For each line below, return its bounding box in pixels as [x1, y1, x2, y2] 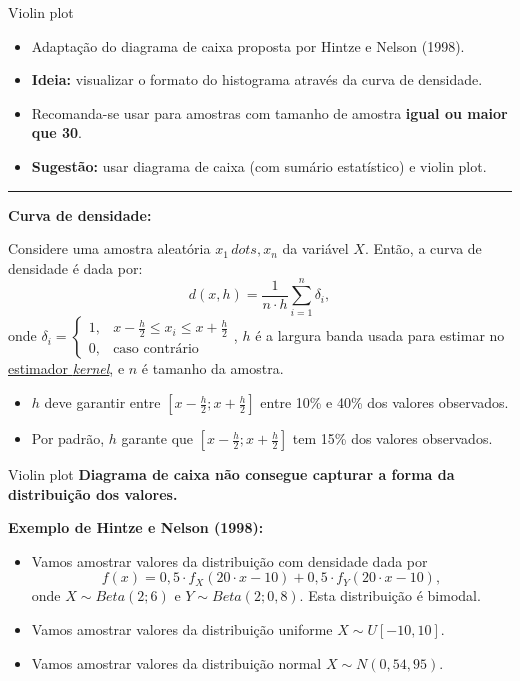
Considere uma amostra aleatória [8, 238, 211, 259]
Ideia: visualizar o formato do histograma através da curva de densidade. [31, 69, 483, 90]
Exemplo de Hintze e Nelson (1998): [8, 517, 264, 538]
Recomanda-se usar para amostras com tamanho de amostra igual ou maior [31, 102, 508, 123]
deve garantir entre [44, 392, 161, 413]
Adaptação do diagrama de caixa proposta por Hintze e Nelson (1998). [31, 35, 465, 56]
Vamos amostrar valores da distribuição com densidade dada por [31, 550, 428, 571]
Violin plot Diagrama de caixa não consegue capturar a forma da [8, 464, 455, 485]
